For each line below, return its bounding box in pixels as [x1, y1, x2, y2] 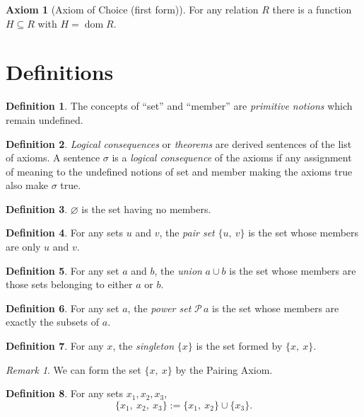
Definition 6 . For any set [6, 300, 119, 315]
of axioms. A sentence [6, 150, 100, 165]
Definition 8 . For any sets [6, 386, 124, 401]
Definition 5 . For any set [6, 263, 119, 278]
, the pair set [159, 225, 215, 240]
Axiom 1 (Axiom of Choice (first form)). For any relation [6, 2, 259, 16]
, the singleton [112, 338, 175, 353]
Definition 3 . [6, 201, 68, 216]
